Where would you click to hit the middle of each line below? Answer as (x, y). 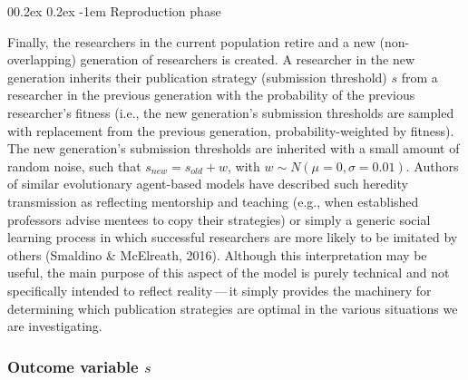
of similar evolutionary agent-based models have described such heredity (208, 184)
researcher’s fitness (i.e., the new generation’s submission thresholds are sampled (231, 112)
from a (419, 77)
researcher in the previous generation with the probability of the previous (211, 95)
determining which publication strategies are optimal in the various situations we (233, 308)
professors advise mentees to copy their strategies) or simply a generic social (219, 219)
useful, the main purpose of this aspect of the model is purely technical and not (229, 273)
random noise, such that (74, 166)
